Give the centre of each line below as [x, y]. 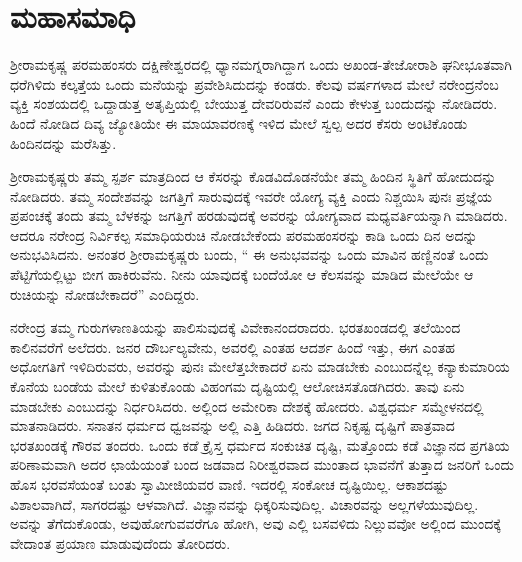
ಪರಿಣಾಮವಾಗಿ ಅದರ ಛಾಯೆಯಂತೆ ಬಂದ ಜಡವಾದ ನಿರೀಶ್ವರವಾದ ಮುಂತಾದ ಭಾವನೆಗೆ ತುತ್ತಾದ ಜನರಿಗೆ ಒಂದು [262, 464]
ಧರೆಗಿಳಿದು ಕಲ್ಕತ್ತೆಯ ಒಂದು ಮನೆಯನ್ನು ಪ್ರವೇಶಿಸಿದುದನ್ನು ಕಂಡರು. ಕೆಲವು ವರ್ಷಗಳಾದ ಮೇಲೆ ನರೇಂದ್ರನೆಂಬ [254, 83]
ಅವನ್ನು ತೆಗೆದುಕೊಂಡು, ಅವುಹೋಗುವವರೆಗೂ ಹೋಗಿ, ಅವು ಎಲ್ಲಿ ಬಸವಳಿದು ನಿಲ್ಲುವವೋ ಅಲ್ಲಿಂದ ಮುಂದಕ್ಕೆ [255, 523]
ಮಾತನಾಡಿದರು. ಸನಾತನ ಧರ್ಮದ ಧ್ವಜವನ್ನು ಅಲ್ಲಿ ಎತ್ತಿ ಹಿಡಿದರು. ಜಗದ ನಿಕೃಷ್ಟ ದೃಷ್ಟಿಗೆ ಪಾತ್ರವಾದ [232, 425]
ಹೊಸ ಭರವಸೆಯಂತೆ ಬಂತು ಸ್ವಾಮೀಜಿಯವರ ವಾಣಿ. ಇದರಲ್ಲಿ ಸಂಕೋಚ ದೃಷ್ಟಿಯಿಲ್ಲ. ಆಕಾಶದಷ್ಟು [229, 484]
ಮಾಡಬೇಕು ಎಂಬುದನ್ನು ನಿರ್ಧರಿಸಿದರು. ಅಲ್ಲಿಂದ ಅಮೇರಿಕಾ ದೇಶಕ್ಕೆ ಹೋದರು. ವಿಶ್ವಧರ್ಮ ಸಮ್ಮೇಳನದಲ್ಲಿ [247, 405]
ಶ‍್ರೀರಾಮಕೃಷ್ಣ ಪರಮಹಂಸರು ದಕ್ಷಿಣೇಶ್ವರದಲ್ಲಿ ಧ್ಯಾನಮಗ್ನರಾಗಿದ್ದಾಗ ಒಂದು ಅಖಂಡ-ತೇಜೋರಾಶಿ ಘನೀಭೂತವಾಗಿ [261, 64]
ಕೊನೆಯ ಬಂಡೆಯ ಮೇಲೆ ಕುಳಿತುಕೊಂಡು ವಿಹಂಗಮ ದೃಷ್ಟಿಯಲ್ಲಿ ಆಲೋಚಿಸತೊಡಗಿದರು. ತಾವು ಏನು [237, 386]
